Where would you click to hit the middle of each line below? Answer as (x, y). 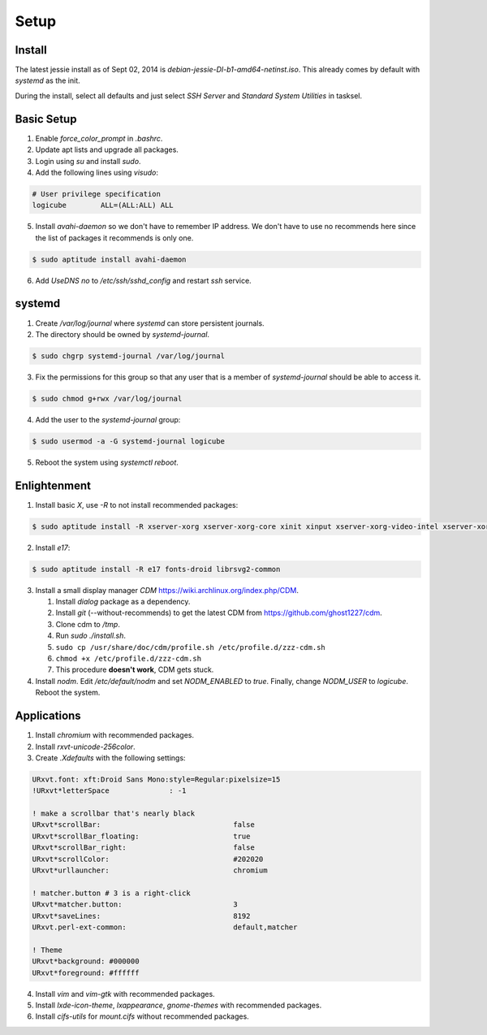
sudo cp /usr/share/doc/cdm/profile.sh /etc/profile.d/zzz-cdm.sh (191, 647)
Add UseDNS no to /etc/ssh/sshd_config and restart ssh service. (143, 280)
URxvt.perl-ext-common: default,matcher (165, 927)
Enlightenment (53, 485)
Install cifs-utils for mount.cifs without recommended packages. (142, 1016)
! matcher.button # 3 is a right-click (111, 893)
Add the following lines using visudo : (97, 172)
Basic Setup (46, 119)
